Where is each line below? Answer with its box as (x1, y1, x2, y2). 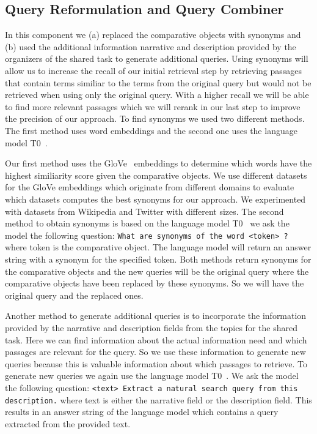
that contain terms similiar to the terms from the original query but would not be (5, 76, 312, 89)
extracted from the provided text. (5, 417, 131, 430)
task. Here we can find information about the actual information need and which (5, 333, 307, 346)
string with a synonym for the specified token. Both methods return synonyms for (5, 252, 312, 265)
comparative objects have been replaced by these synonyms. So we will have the (5, 277, 304, 290)
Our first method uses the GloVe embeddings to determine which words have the (5, 157, 312, 170)
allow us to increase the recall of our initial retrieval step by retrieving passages (5, 64, 302, 77)
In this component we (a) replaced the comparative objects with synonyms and (5, 28, 301, 41)
